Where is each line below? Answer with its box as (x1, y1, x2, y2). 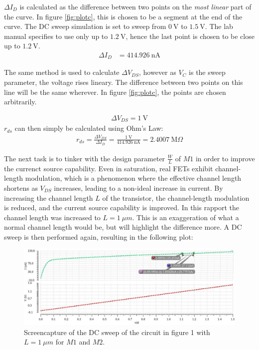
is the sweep (189, 67, 226, 77)
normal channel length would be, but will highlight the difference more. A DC (4, 222, 242, 232)
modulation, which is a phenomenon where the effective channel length (25, 173, 242, 183)
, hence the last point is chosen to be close (126, 30, 255, 41)
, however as (139, 67, 176, 77)
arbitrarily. (4, 96, 37, 107)
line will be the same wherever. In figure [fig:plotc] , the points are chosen (4, 86, 226, 97)
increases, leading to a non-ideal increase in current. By (54, 182, 223, 193)
